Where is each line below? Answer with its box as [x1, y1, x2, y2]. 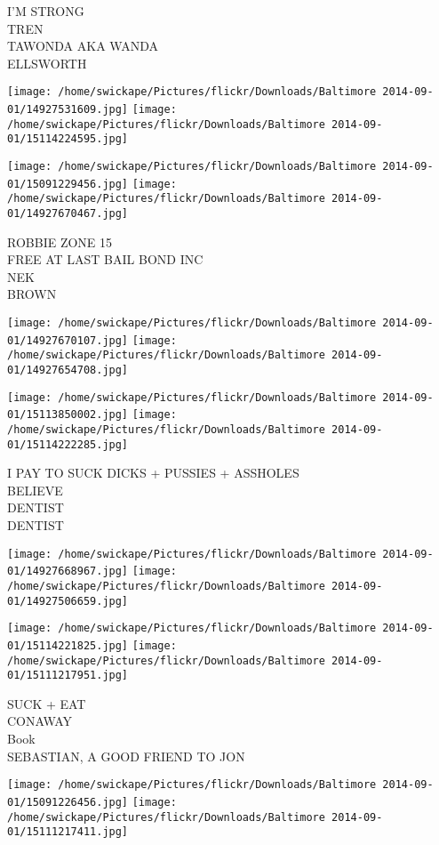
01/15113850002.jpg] [7, 408, 129, 422]
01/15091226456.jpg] [7, 795, 129, 809]
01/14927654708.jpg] [7, 363, 129, 376]
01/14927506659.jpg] [7, 594, 129, 608]
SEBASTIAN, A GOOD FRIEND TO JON [7, 746, 245, 765]
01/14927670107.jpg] [7, 334, 129, 347]
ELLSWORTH [7, 53, 87, 72]
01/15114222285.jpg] [7, 438, 129, 451]
